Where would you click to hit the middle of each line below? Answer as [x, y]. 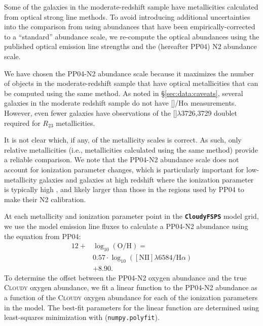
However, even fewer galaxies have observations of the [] [91, 112]
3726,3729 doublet [209, 112]
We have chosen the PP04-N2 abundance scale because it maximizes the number [129, 73]
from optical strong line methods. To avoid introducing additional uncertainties [127, 16]
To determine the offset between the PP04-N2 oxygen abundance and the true [125, 277]
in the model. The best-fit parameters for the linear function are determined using [131, 307]
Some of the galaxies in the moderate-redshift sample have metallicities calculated [131, 7]
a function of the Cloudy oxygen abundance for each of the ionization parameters [131, 297]
